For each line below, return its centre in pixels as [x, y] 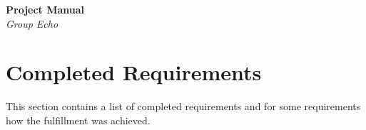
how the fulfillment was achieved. [78, 120]
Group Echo [32, 23]
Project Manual [45, 9]
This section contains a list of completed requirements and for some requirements [183, 106]
